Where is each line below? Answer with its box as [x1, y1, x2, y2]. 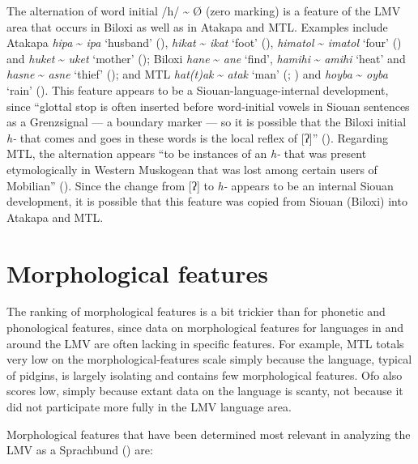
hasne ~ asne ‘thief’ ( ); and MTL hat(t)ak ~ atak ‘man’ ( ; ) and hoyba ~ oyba [6, 66, 388, 83]
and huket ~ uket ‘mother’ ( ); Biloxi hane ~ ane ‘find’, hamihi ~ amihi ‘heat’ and [6, 49, 406, 66]
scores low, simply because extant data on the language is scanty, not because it [6, 382, 403, 399]
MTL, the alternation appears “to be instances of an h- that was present [6, 145, 367, 162]
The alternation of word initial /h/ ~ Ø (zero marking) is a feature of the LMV [6, 2, 401, 19]
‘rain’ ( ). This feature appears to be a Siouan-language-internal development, [6, 81, 389, 98]
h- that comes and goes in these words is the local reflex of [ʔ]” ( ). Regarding [6, 129, 388, 146]
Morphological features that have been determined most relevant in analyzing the [6, 425, 411, 442]
